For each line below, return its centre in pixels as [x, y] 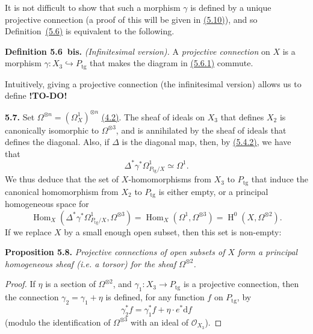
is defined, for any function [155, 297]
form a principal [268, 252]
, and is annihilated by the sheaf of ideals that [201, 130]
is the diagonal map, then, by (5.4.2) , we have [206, 142]
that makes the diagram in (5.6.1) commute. [172, 63]
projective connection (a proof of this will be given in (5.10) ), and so [131, 19]
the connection [32, 297]
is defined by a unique [231, 7]
